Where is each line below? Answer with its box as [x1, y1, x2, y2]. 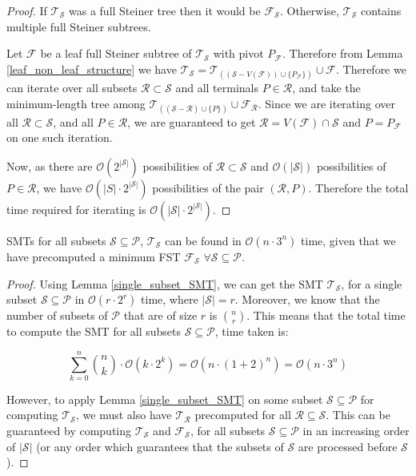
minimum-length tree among [6, 95, 146, 111]
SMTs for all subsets [6, 232, 106, 248]
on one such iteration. [6, 129, 113, 146]
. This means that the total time [246, 307, 406, 324]
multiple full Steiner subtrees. [6, 18, 151, 34]
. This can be [326, 406, 390, 423]
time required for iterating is [6, 200, 146, 217]
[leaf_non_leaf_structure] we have [6, 60, 177, 77]
